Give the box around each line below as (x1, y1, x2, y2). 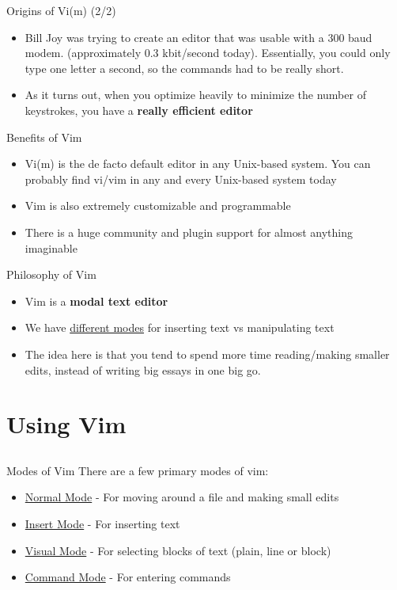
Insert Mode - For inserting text (25, 516, 180, 532)
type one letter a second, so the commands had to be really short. (25, 59, 344, 76)
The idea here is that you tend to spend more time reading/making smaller (25, 345, 390, 362)
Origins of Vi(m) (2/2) (6, 2, 116, 18)
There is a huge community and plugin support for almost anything (25, 223, 353, 240)
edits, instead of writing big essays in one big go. (25, 361, 261, 378)
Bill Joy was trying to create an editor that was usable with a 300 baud (25, 29, 372, 45)
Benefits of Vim (6, 128, 82, 145)
